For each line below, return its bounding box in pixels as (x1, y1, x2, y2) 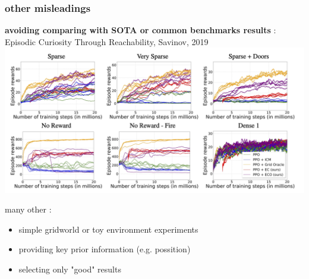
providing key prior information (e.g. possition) (18, 243, 191, 255)
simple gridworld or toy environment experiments (18, 223, 198, 235)
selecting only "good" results (18, 262, 121, 275)
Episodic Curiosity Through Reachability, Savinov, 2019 (5, 35, 209, 47)
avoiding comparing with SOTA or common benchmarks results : (5, 24, 276, 36)
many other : (5, 203, 52, 215)
